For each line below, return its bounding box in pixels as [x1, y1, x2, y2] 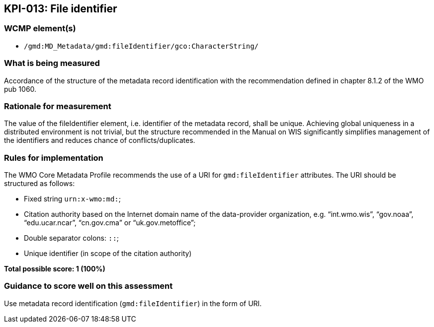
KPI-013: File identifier [4, 2, 117, 15]
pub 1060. [4, 84, 37, 93]
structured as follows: [4, 179, 75, 188]
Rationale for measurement [4, 101, 111, 111]
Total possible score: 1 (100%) [4, 264, 105, 273]
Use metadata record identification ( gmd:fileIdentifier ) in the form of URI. [4, 299, 262, 308]
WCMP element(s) [4, 23, 76, 34]
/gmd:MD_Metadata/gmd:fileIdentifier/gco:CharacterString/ [24, 42, 259, 50]
